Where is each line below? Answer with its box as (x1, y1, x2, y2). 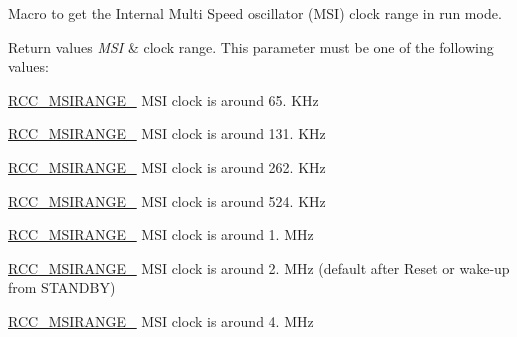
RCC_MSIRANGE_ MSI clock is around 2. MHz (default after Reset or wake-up (8, 257, 510, 278)
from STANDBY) (8, 277, 116, 298)
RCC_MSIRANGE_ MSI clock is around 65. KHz (8, 89, 319, 110)
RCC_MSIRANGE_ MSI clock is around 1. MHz (8, 224, 314, 245)
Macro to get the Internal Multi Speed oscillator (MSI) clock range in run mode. (8, 3, 502, 23)
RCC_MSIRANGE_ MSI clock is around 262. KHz (8, 156, 326, 177)
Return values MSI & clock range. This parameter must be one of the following (8, 36, 494, 57)
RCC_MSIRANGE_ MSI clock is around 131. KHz (8, 123, 326, 144)
